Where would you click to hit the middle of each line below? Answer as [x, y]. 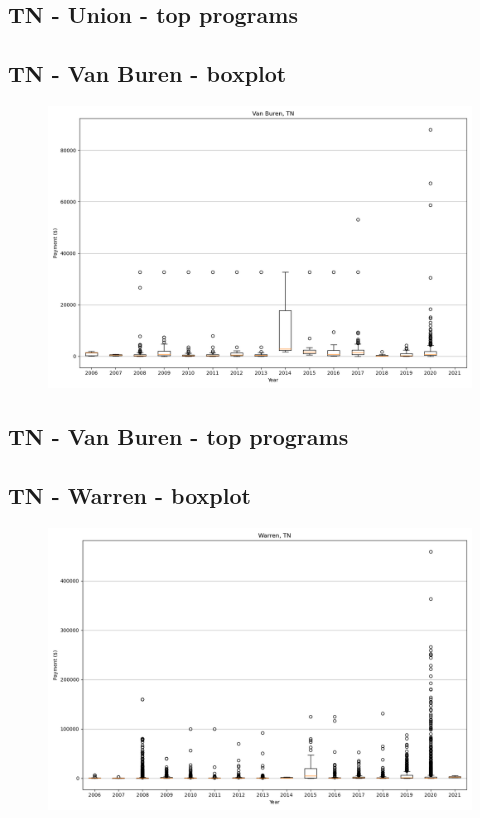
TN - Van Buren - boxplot [147, 73]
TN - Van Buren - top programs [178, 436]
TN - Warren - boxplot [129, 495]
